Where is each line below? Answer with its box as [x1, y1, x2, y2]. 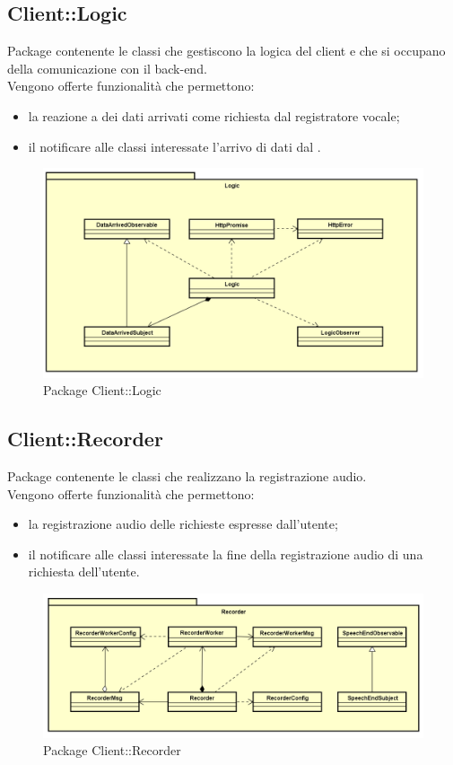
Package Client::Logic [43, 381, 161, 400]
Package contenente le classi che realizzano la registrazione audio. [7, 467, 367, 486]
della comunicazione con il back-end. [7, 58, 207, 77]
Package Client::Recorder [43, 741, 181, 760]
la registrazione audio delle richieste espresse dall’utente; [28, 514, 338, 533]
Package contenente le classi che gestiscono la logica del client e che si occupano [7, 41, 446, 60]
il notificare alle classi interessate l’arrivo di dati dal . [28, 136, 321, 155]
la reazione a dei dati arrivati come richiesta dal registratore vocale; [28, 106, 400, 125]
